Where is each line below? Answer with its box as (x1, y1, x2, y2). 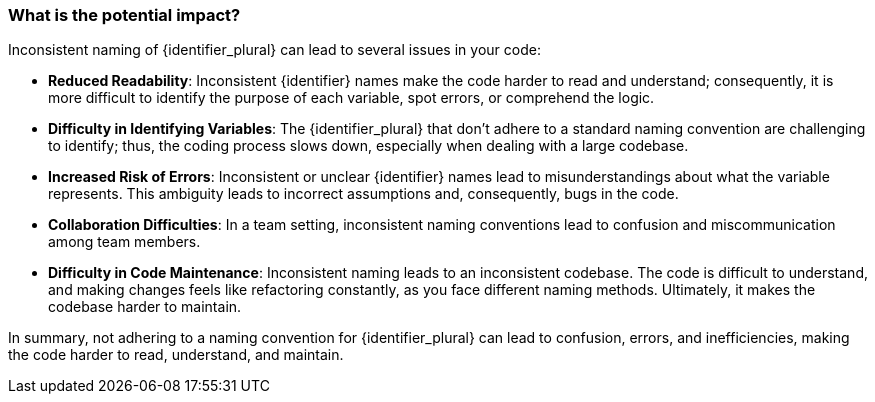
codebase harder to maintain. (48, 298, 242, 316)
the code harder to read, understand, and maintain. (8, 346, 344, 364)
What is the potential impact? (8, 5, 241, 25)
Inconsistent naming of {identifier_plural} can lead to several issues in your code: (8, 41, 541, 59)
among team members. (48, 233, 201, 251)
